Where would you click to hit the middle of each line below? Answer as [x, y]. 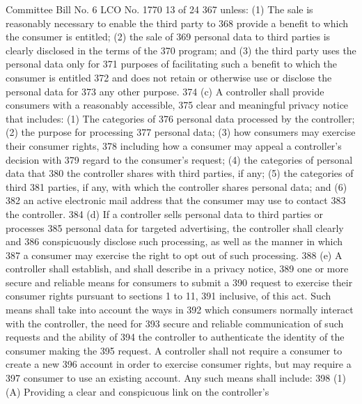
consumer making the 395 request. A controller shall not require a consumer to [174, 350]
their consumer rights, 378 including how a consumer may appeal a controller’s [174, 145]
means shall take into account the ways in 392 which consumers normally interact [180, 310]
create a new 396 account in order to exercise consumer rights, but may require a [179, 364]
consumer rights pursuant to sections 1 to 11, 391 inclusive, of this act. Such [168, 296]
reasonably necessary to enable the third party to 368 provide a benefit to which [177, 23]
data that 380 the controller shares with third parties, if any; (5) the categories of [180, 173]
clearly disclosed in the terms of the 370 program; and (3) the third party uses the [181, 50]
